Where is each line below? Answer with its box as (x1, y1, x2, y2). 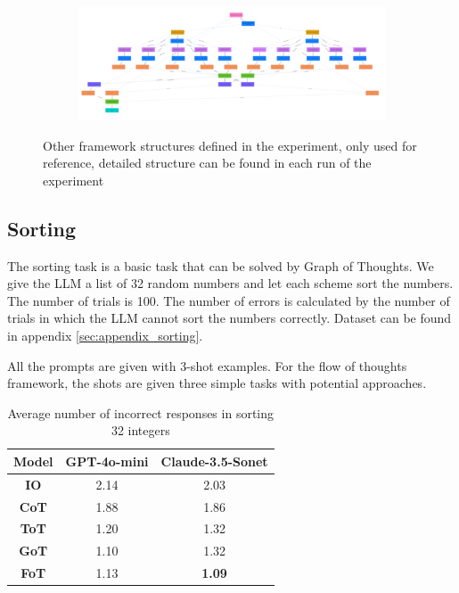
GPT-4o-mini (65, 451, 149, 470)
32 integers (111, 421, 170, 440)
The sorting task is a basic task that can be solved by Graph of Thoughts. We (7, 256, 434, 275)
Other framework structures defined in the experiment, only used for (43, 136, 417, 154)
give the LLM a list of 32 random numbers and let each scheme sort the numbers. (7, 274, 454, 292)
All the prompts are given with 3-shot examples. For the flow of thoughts (7, 356, 407, 375)
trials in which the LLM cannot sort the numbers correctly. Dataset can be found (7, 309, 452, 327)
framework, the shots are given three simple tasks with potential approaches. (7, 374, 427, 392)
